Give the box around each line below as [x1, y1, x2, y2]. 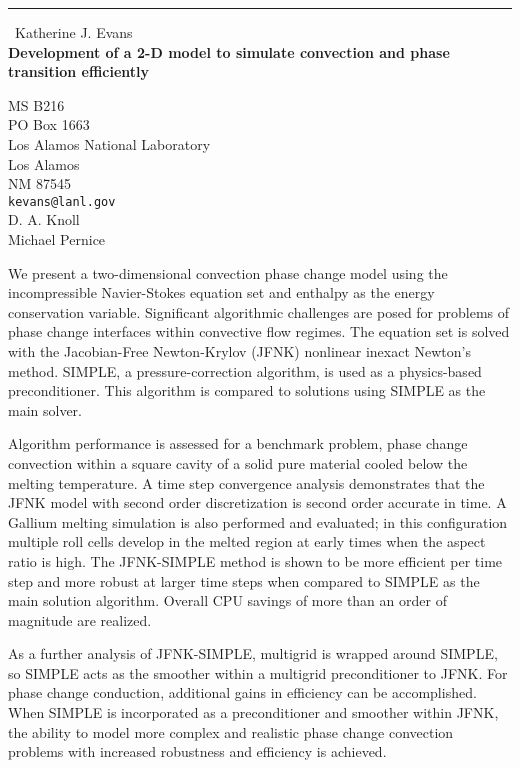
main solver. [8, 399, 83, 420]
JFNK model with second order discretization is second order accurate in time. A [8, 492, 507, 513]
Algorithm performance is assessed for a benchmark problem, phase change [8, 433, 468, 454]
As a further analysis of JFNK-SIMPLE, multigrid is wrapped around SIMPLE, [8, 643, 498, 664]
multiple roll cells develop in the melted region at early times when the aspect [8, 531, 486, 552]
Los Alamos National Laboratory [8, 133, 211, 154]
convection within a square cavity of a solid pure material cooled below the [8, 452, 468, 473]
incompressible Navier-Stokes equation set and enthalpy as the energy [8, 282, 435, 303]
